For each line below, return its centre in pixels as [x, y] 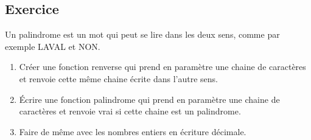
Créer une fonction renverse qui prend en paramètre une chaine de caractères [162, 67]
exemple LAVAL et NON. [53, 46]
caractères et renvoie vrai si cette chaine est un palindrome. [130, 111]
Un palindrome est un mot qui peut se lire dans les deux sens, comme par [142, 34]
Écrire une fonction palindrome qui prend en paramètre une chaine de [149, 99]
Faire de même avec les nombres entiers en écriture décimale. [133, 131]
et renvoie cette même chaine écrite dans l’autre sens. [118, 78]
